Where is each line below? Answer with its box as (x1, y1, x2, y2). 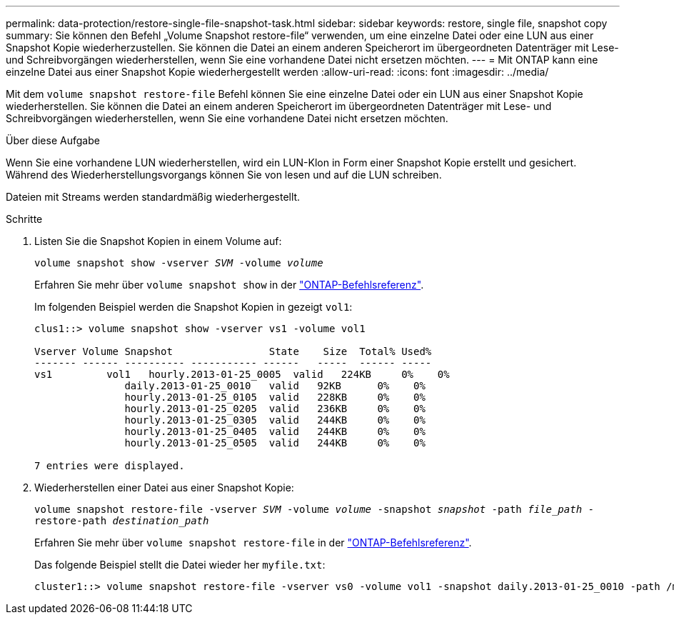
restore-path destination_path (34, 515, 209, 526)
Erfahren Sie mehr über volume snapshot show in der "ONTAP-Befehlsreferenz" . (34, 279, 424, 291)
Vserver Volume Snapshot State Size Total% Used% (34, 346, 432, 357)
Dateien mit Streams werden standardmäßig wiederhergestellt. (6, 191, 301, 203)
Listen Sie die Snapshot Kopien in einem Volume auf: (34, 235, 282, 247)
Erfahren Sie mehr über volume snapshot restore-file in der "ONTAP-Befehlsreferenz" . (34, 536, 472, 549)
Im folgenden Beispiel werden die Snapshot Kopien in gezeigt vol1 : (34, 301, 353, 313)
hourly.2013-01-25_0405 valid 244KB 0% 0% (124, 426, 426, 437)
